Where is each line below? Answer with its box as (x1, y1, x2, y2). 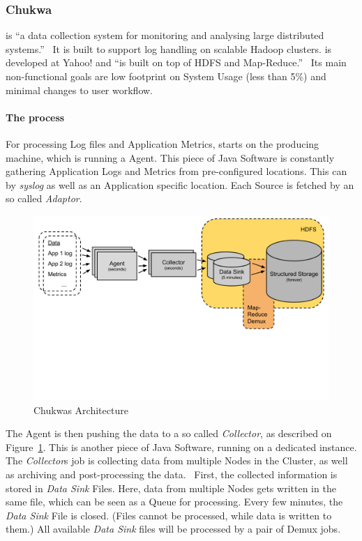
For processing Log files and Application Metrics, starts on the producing (6, 136, 319, 151)
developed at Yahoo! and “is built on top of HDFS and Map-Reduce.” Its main (6, 55, 347, 70)
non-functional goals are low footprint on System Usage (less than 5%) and (6, 69, 326, 83)
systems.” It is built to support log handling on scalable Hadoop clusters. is (6, 41, 332, 56)
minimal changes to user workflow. (6, 82, 153, 97)
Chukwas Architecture (33, 402, 128, 417)
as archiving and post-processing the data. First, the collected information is (6, 466, 338, 481)
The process (6, 109, 65, 124)
